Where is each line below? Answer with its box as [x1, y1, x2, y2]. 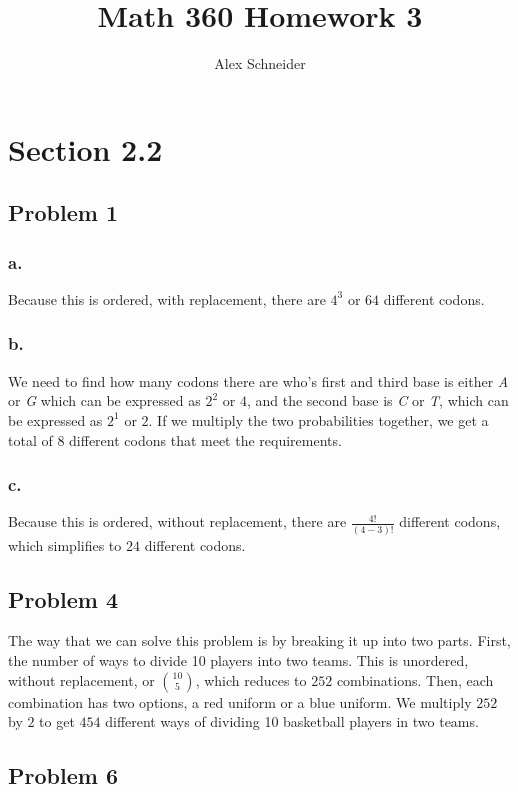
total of [8, 429, 53, 450]
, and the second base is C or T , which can [246, 390, 509, 411]
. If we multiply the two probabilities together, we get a [148, 409, 489, 430]
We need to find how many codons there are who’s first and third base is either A [8, 370, 509, 391]
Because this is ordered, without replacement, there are [8, 511, 347, 532]
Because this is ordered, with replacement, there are [8, 288, 326, 309]
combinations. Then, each [336, 669, 494, 690]
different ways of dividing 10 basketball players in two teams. [105, 711, 479, 732]
